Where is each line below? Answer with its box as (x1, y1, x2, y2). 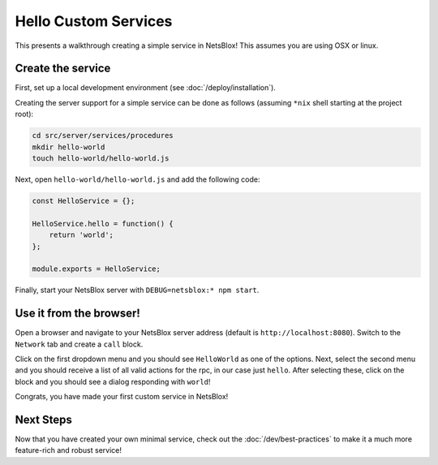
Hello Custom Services (15, 12, 173, 30)
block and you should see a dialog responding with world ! (15, 377, 211, 386)
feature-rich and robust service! (15, 446, 122, 455)
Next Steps (15, 412, 72, 426)
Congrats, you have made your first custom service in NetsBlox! (15, 392, 229, 402)
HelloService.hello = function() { (32, 219, 174, 228)
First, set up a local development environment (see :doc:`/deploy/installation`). (15, 83, 276, 93)
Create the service (15, 62, 111, 75)
